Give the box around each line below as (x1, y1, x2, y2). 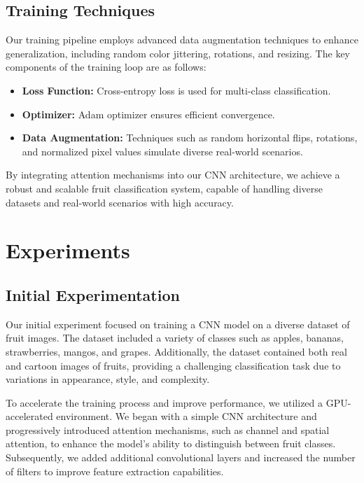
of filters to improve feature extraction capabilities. (6, 463, 224, 478)
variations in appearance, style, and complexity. (6, 372, 210, 386)
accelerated (6, 409, 53, 423)
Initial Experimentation (6, 283, 180, 305)
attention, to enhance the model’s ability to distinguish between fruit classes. (6, 436, 336, 451)
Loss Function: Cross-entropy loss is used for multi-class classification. (22, 83, 331, 97)
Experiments (6, 236, 130, 265)
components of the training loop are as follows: (6, 59, 206, 74)
